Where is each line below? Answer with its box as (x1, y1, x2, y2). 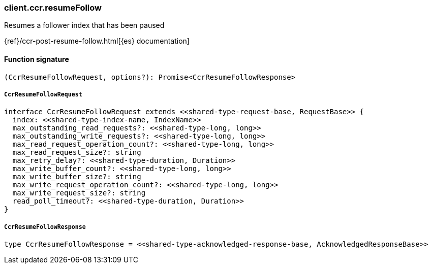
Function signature (4, 54, 69, 63)
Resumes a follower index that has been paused (4, 21, 165, 30)
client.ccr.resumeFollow (4, 3, 102, 13)
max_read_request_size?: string (12, 148, 141, 157)
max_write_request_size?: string (12, 189, 146, 197)
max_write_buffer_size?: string (12, 173, 141, 181)
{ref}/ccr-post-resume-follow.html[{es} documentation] (4, 37, 190, 46)
